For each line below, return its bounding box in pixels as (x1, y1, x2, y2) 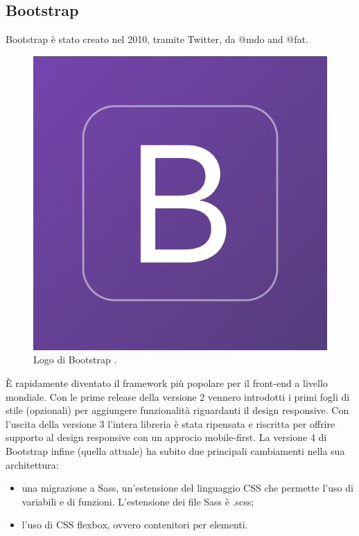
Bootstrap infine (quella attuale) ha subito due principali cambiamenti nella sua (6, 443, 345, 458)
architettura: (6, 457, 59, 472)
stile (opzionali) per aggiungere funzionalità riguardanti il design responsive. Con (6, 403, 349, 417)
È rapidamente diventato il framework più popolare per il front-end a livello (6, 375, 328, 390)
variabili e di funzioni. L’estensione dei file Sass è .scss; (21, 494, 254, 508)
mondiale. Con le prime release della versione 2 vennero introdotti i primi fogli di (6, 389, 350, 404)
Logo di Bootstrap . (33, 352, 117, 367)
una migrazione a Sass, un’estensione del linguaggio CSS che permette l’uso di (21, 481, 353, 495)
